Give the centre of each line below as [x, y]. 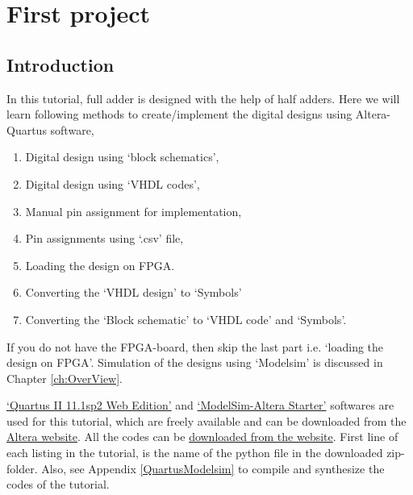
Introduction [60, 64]
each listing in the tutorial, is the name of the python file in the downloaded [195, 453]
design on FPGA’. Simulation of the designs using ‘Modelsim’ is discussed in [195, 362]
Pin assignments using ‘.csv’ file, [104, 238]
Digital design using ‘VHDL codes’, [113, 183]
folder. [22, 468]
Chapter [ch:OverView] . [65, 378]
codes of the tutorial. [58, 484]
